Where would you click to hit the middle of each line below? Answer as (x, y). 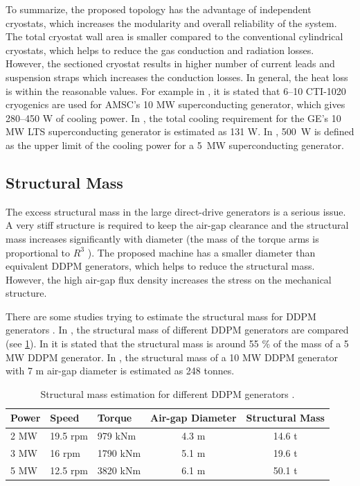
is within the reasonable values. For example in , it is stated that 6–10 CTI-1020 (176, 90)
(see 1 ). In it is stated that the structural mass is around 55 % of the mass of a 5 (177, 344)
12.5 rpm (69, 470)
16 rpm (65, 453)
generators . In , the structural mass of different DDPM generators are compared (177, 330)
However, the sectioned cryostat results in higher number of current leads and (170, 63)
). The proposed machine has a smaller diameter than (201, 252)
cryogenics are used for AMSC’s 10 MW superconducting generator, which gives (175, 104)
